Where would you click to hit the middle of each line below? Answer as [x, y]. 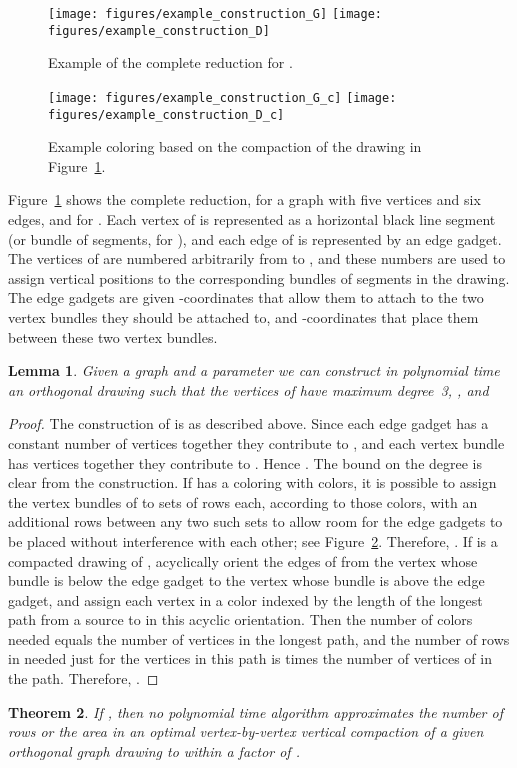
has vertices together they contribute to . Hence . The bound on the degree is [245, 462]
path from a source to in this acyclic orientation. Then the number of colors [240, 619]
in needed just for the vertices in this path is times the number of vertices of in [250, 658]
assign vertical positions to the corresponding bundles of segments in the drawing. [259, 277]
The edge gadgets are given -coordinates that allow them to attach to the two [246, 297]
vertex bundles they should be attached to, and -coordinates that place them [243, 316]
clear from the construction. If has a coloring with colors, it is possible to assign [252, 482]
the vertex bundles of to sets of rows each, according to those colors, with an [243, 501]
